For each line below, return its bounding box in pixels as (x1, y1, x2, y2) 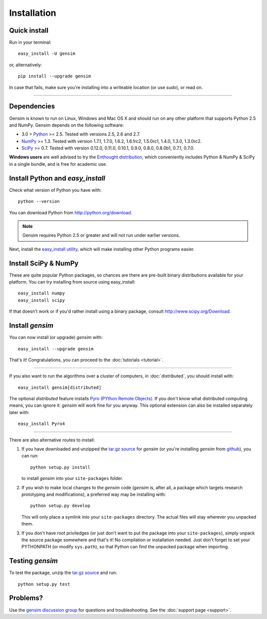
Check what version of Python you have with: (9, 187, 102, 193)
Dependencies (9, 102, 55, 111)
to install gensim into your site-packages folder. (21, 476, 124, 481)
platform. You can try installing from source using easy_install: (9, 279, 136, 285)
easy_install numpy (18, 290, 65, 296)
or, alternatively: (9, 62, 42, 68)
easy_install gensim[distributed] (18, 384, 101, 390)
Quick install (9, 26, 49, 35)
